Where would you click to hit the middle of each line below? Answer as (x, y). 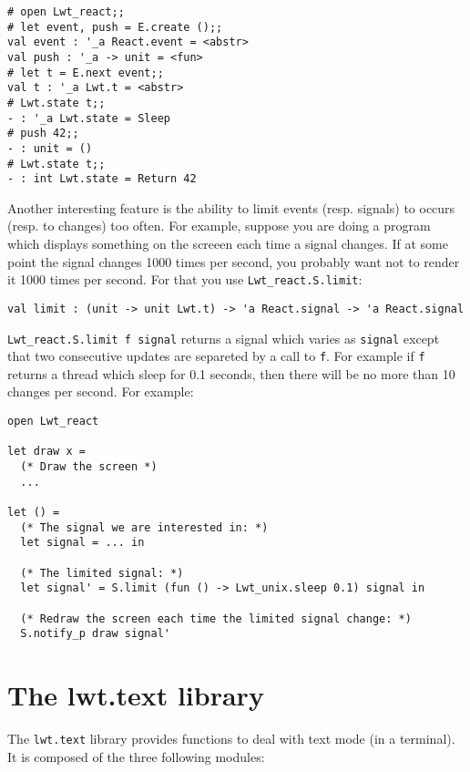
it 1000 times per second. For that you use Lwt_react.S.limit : (185, 279)
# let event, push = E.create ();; (115, 27)
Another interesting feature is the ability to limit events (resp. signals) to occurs (231, 207)
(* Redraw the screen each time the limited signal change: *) (216, 618)
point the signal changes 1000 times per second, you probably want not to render (234, 261)
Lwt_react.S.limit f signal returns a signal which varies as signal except (224, 338)
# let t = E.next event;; (86, 72)
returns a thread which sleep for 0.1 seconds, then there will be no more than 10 (231, 373)
